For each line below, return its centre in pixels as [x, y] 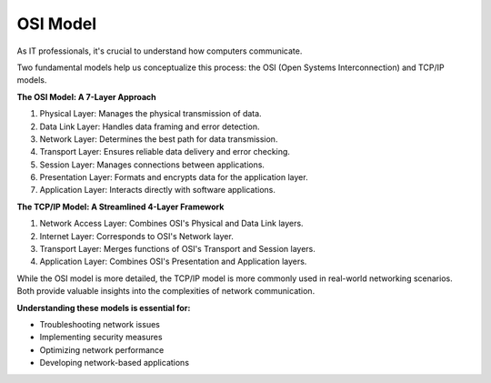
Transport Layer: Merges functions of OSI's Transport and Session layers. [177, 249]
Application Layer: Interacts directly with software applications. [158, 190]
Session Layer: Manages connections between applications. [152, 165]
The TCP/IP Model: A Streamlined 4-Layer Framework [120, 207]
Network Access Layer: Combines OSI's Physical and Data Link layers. [171, 224]
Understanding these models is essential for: [104, 307]
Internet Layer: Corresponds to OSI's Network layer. [136, 236]
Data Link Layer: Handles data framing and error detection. [150, 126]
